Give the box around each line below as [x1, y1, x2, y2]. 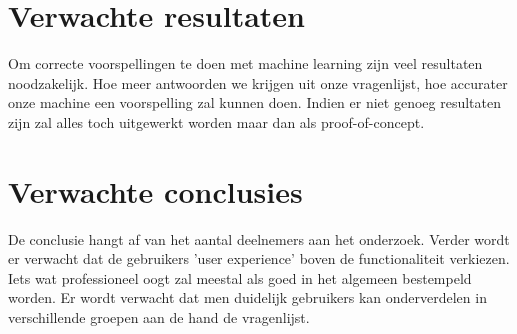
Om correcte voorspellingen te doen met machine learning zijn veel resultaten [8, 53, 483, 74]
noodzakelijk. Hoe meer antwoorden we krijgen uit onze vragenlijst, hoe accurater [8, 72, 508, 93]
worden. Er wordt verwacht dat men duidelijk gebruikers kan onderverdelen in [8, 287, 487, 308]
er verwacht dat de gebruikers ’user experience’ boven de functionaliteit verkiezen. [8, 248, 510, 269]
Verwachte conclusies [8, 170, 303, 211]
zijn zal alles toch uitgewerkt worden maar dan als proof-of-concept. [8, 111, 425, 132]
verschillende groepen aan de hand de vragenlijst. [8, 307, 310, 327]
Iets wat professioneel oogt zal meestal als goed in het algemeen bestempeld [8, 267, 472, 288]
